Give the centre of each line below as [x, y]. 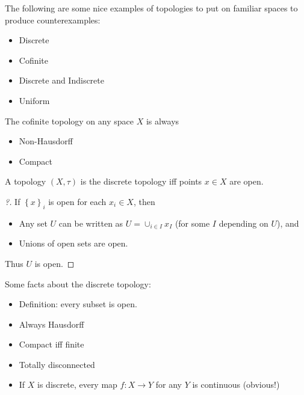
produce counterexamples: [53, 20]
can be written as [91, 223]
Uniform [34, 100]
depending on [244, 223]
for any [169, 384]
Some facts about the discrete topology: [78, 283]
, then [144, 201]
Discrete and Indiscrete [61, 80]
